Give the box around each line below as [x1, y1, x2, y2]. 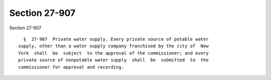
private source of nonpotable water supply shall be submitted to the [18, 57, 209, 63]
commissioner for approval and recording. [18, 64, 124, 70]
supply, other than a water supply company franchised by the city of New [18, 43, 209, 49]
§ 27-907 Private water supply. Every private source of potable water [23, 36, 209, 42]
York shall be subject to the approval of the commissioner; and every [18, 50, 209, 56]
